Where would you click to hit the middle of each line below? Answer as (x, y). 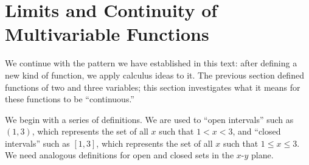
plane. (262, 155)
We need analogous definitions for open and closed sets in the (120, 155)
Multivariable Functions (107, 34)
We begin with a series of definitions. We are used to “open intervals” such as (149, 119)
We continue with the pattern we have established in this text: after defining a (151, 63)
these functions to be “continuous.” (70, 99)
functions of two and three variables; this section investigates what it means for (153, 87)
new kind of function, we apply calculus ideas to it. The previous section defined (154, 75)
